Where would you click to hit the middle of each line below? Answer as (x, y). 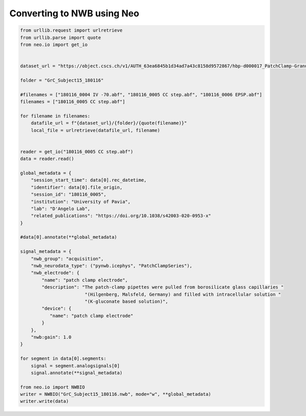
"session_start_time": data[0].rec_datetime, (89, 180)
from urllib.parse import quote (61, 37)
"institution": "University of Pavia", (81, 202)
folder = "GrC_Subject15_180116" (62, 80)
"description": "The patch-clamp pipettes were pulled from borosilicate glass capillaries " (163, 287)
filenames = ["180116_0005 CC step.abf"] (73, 102)
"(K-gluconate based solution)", (126, 301)
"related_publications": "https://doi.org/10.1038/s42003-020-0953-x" (121, 216)
